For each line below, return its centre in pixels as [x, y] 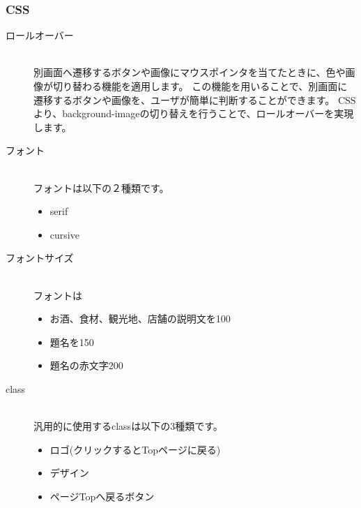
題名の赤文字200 [86, 365]
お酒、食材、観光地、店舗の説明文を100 [140, 319]
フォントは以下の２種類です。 [101, 187]
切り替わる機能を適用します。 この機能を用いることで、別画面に [200, 86]
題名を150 [72, 342]
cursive [64, 234]
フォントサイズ [40, 258]
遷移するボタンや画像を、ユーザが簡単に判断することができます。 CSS [195, 99]
